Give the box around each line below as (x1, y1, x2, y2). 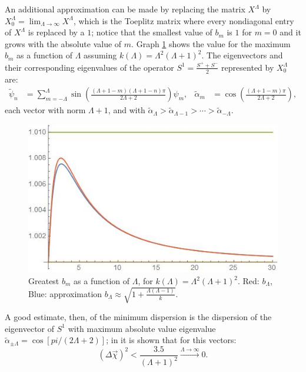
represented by (221, 61, 274, 73)
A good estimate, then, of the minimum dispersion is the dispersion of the (5, 311, 272, 323)
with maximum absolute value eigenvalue (68, 322, 216, 334)
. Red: (237, 275, 260, 287)
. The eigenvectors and (201, 49, 283, 61)
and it (280, 26, 301, 38)
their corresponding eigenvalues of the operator (5, 61, 174, 73)
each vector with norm (5, 104, 86, 116)
